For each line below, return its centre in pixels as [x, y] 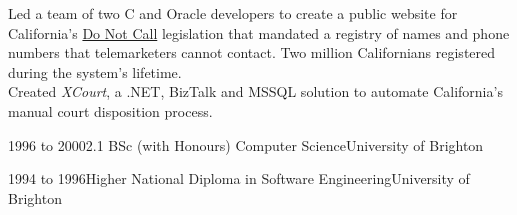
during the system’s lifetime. [95, 71]
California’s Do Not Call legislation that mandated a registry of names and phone [259, 32]
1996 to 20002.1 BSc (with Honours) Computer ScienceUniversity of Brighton [246, 144]
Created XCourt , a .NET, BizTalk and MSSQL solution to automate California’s [255, 91]
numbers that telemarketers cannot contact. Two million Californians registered [252, 52]
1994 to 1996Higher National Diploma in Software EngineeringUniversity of [239, 178]
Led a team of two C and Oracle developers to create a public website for [233, 13]
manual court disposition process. [110, 110]
